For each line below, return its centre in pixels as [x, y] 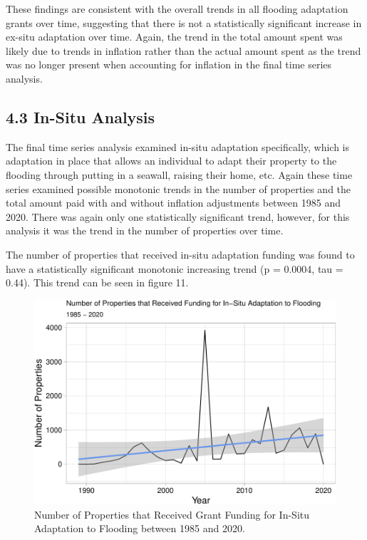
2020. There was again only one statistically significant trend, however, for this [178, 216]
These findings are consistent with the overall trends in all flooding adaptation [177, 9]
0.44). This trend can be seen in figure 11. [97, 282]
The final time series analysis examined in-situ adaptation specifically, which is [178, 146]
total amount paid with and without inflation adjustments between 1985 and [173, 203]
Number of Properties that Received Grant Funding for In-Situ [172, 514]
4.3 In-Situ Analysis [81, 116]
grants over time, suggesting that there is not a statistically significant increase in [184, 22]
